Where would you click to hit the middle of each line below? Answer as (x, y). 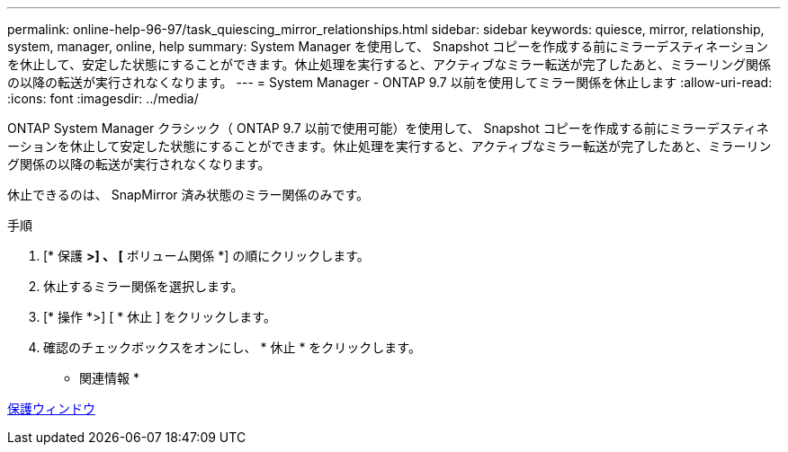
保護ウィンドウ (51, 408)
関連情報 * (109, 378)
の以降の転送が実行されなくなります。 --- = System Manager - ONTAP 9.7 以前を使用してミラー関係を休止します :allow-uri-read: (390, 82)
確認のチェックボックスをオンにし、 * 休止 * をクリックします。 (232, 347)
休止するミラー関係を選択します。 (143, 286)
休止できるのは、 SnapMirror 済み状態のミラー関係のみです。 (188, 195)
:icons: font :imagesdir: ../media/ (103, 98)
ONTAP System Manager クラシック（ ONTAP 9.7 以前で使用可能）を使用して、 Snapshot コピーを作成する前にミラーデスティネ (388, 128)
